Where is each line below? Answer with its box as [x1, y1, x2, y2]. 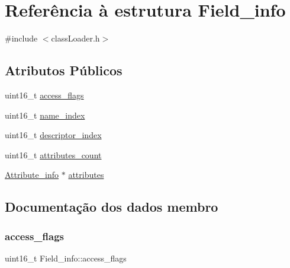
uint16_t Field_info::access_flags [5, 251, 127, 264]
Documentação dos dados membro [5, 197, 218, 216]
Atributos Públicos [5, 61, 123, 79]
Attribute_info [5, 168, 59, 181]
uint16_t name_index [5, 109, 85, 121]
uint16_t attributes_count [5, 148, 102, 161]
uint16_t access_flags [5, 88, 84, 101]
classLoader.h [51, 32, 100, 44]
